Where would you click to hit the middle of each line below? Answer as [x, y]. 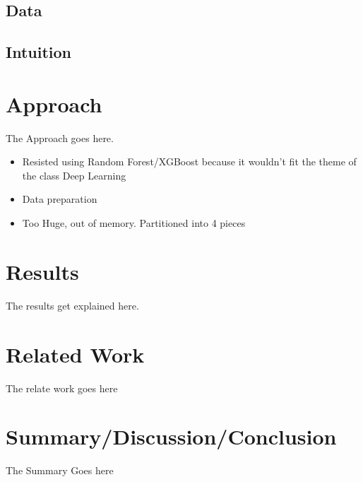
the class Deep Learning [74, 175]
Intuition [38, 52]
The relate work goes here [62, 388]
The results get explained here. [72, 305]
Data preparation [60, 199]
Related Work [75, 354]
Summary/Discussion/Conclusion [171, 436]
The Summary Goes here [60, 470]
